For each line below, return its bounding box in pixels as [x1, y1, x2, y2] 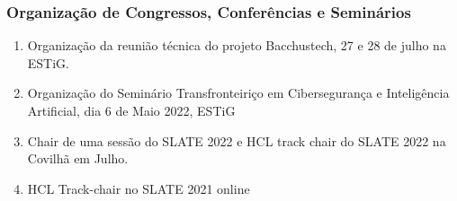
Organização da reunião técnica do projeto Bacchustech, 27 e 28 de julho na [27, 36, 446, 55]
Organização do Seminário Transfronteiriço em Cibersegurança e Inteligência [27, 83, 450, 102]
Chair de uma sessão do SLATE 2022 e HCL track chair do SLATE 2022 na [27, 131, 446, 150]
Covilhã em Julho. [27, 149, 129, 168]
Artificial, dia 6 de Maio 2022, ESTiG [27, 101, 236, 119]
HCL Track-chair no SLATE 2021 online [27, 179, 250, 197]
